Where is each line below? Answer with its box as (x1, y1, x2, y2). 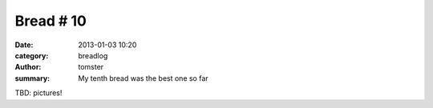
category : (14, 50, 49, 60)
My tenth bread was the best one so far (78, 73, 208, 83)
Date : (14, 40, 34, 50)
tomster (78, 62, 104, 72)
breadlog (78, 50, 108, 60)
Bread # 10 (14, 12, 87, 30)
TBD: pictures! (14, 88, 63, 98)
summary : (14, 73, 51, 83)
